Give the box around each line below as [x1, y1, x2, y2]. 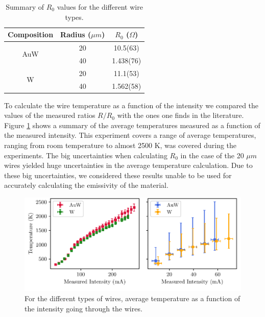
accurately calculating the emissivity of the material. [4, 180, 168, 190]
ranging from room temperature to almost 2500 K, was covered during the [4, 140, 237, 151]
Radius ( [60, 29, 91, 40]
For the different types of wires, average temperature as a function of [25, 293, 240, 304]
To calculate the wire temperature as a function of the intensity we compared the [4, 100, 259, 110]
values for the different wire [57, 2, 143, 12]
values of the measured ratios [4, 110, 95, 120]
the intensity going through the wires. [25, 303, 142, 313]
